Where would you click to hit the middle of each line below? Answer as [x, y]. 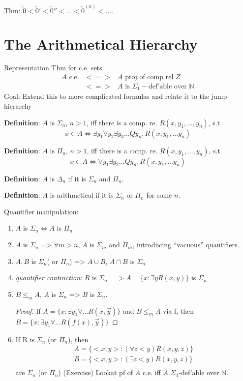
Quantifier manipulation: [41, 211]
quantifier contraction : [49, 278]
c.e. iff [152, 372]
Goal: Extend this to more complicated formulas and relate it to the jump [116, 96]
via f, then [179, 310]
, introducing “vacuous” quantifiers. [186, 245]
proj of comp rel [149, 77]
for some [159, 195]
